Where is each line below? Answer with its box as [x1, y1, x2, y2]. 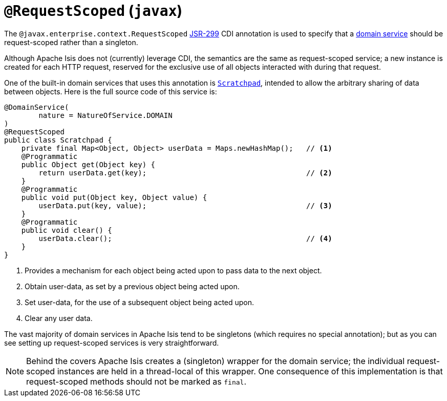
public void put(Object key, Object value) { [21, 193, 207, 202]
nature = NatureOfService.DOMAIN [38, 111, 173, 119]
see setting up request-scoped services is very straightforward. [4, 338, 219, 347]
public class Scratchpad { [4, 135, 112, 144]
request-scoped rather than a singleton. [4, 37, 138, 47]
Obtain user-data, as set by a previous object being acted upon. [25, 282, 240, 291]
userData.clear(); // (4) [38, 234, 332, 243]
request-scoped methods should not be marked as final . [26, 376, 246, 387]
